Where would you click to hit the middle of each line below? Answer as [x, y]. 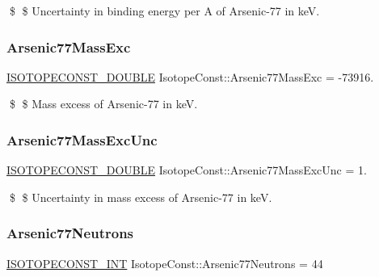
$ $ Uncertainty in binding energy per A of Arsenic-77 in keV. [164, 10]
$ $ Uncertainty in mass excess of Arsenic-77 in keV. [141, 197]
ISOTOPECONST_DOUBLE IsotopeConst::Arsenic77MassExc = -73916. [190, 76]
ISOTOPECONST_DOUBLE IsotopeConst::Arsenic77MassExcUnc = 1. [187, 170]
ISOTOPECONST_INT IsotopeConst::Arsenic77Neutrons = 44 [165, 263]
